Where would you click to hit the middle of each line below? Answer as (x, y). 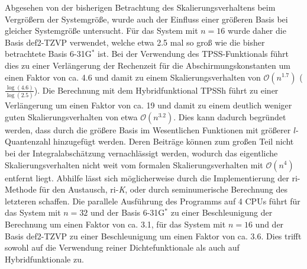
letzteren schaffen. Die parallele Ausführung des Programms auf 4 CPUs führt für (153, 201)
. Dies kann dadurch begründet (230, 116)
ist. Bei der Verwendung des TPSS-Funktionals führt (193, 54)
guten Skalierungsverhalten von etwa (71, 116)
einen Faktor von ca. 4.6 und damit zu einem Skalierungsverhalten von (133, 77)
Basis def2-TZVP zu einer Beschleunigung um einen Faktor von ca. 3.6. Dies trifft (153, 236)
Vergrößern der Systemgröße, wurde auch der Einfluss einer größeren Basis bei (146, 19)
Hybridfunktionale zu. (44, 259)
